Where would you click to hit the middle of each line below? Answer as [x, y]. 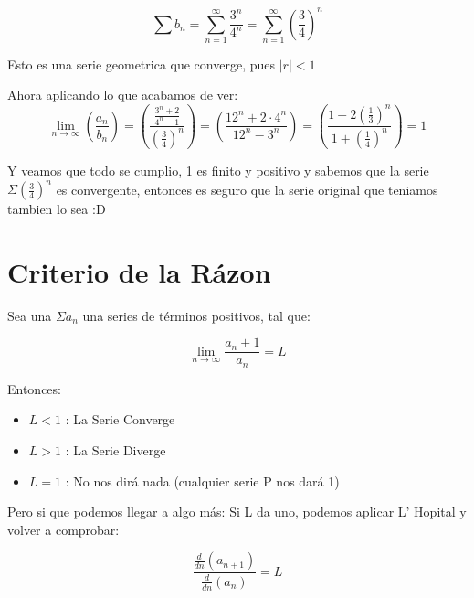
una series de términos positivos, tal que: [196, 315]
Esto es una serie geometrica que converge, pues [142, 64]
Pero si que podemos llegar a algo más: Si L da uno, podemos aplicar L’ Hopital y [237, 512]
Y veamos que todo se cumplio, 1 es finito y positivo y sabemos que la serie [218, 170]
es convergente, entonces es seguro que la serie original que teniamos [247, 189]
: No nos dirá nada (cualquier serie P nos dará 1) [202, 481]
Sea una [30, 315]
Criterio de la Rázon [139, 271]
